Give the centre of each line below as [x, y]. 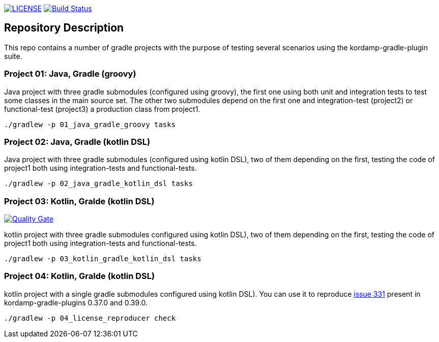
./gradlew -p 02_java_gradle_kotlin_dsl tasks [98, 184]
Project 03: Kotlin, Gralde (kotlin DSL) [79, 201]
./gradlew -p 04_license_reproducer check [90, 318]
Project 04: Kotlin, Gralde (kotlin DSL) [80, 276]
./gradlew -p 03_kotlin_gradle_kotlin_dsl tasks [103, 259]
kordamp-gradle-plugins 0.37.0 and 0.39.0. [76, 302]
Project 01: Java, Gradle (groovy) [70, 74]
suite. [13, 56]
